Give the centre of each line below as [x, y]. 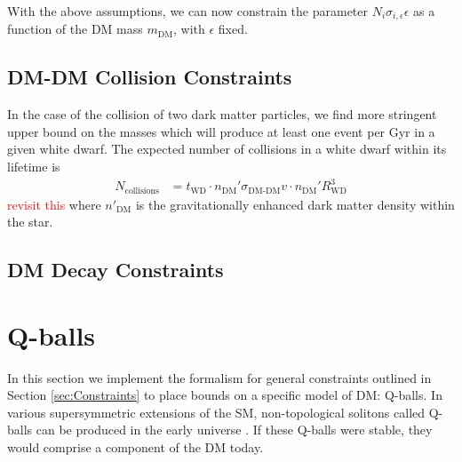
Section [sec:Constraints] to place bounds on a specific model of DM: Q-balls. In [225, 395]
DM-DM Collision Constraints [150, 77]
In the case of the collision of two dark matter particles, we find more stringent [222, 114]
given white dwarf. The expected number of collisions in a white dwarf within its [227, 149]
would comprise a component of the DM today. [135, 447]
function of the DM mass [75, 29]
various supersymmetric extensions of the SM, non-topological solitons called [216, 412]
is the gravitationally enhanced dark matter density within [295, 204]
